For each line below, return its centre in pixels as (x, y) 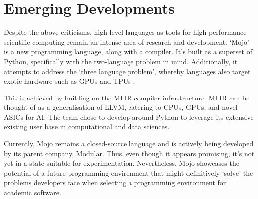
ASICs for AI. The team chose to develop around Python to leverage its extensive (129, 117)
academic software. (33, 192)
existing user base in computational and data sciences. (87, 127)
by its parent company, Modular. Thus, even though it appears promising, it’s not (129, 153)
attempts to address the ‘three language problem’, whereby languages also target (127, 71)
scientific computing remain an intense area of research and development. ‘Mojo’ (127, 42)
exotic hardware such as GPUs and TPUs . (70, 81)
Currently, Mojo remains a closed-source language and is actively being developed (129, 144)
